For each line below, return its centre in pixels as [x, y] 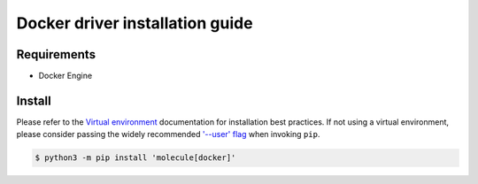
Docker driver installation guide [135, 23]
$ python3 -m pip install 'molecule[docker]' [135, 158]
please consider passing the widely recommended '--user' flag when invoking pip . [168, 134]
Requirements [56, 54]
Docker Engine [66, 76]
